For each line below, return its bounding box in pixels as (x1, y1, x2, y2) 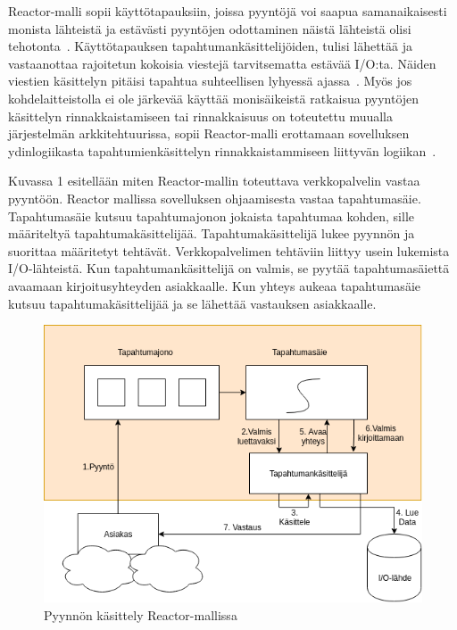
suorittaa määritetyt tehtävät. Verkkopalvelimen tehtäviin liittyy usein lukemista (8, 241, 450, 260)
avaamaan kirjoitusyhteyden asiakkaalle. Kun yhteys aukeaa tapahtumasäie (8, 276, 420, 294)
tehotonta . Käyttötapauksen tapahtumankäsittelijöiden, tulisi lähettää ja (8, 37, 412, 55)
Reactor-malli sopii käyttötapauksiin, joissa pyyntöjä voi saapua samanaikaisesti (8, 2, 447, 20)
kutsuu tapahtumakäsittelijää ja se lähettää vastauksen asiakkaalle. (8, 294, 377, 312)
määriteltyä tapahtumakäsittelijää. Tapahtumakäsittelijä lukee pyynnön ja (8, 224, 415, 243)
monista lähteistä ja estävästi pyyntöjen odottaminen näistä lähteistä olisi (8, 19, 411, 37)
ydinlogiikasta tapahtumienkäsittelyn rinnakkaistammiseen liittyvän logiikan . (8, 141, 436, 160)
